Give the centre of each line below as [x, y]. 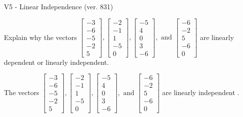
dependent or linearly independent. [56, 62]
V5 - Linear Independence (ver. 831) [59, 6]
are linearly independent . [201, 92]
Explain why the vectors [40, 37]
